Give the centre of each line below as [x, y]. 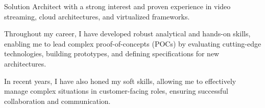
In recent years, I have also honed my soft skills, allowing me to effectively [120, 81]
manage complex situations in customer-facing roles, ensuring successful [116, 91]
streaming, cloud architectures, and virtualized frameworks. [97, 16]
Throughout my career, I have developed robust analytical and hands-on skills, [127, 34]
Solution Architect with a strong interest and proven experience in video [117, 6]
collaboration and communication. [57, 101]
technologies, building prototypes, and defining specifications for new [112, 53]
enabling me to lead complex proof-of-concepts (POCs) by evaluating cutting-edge [133, 43]
